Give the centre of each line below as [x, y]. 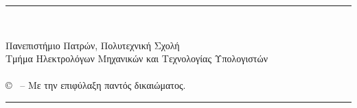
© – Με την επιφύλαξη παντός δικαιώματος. [96, 85]
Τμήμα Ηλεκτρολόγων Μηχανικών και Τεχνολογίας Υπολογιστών [137, 58]
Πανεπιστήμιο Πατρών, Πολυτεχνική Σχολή [93, 45]
